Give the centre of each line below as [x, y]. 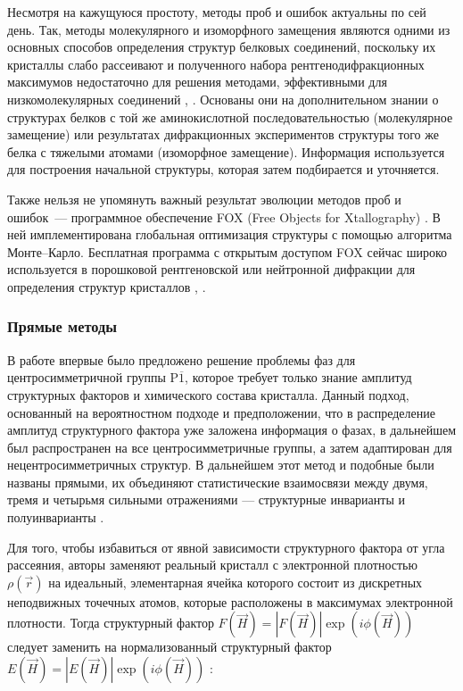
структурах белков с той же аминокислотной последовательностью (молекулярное [230, 117]
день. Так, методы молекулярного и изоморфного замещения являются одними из [229, 29]
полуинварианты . [56, 517]
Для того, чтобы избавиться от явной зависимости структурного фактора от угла [226, 547]
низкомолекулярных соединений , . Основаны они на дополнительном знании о [223, 99]
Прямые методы [62, 326]
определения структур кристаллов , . [107, 286]
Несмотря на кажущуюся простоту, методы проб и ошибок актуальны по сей [217, 12]
